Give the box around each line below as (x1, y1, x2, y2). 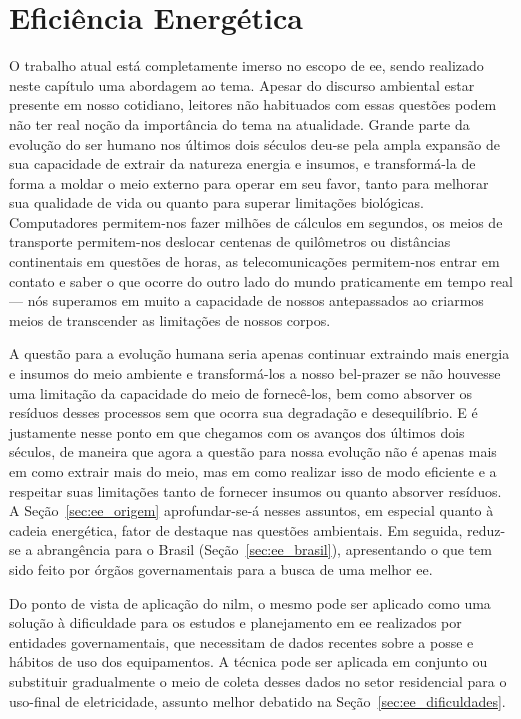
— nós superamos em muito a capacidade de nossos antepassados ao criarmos (9, 290, 484, 311)
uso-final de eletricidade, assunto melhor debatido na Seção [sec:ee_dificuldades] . (9, 690, 506, 711)
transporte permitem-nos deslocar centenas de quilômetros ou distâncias (9, 231, 451, 252)
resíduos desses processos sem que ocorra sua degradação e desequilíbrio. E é (9, 402, 478, 423)
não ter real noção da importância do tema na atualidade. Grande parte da (9, 113, 470, 134)
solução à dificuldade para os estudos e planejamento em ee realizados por (9, 612, 462, 633)
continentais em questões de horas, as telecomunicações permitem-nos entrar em (9, 251, 500, 272)
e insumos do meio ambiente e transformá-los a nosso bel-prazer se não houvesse (9, 363, 501, 384)
